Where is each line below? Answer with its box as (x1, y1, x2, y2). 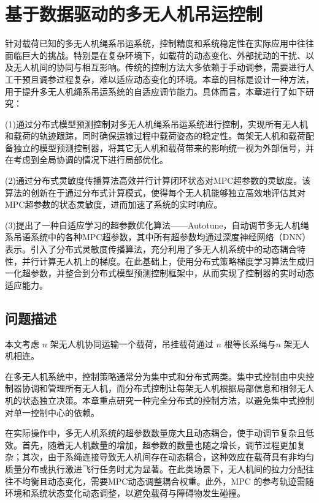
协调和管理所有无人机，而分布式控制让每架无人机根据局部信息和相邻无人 (21, 382, 314, 395)
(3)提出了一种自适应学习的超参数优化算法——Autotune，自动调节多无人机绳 (5, 218, 309, 231)
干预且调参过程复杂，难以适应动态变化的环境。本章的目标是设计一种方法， (13, 72, 314, 85)
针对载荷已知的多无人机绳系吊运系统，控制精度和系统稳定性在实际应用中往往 (5, 37, 314, 50)
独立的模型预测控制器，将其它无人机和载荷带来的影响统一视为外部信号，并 (13, 141, 314, 154)
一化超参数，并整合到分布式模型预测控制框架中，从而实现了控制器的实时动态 (5, 267, 314, 279)
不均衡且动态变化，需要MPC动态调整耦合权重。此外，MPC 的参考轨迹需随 (13, 474, 314, 487)
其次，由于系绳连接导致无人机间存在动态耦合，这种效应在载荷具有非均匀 (21, 450, 314, 463)
